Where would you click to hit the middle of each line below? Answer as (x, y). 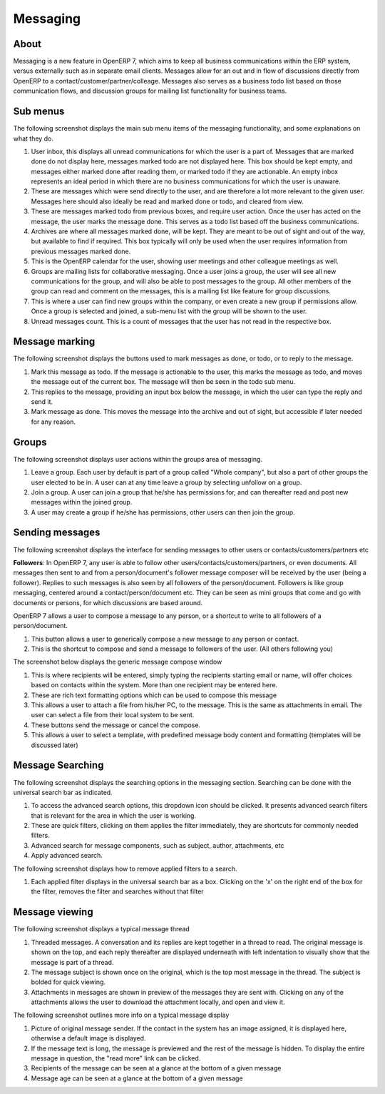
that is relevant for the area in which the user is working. (113, 815)
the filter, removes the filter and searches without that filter (117, 891)
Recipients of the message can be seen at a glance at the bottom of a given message (156, 1068)
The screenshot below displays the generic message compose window (118, 662)
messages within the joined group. (82, 502)
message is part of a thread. (72, 962)
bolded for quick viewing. (68, 982)
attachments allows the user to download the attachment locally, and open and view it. (158, 1002)
